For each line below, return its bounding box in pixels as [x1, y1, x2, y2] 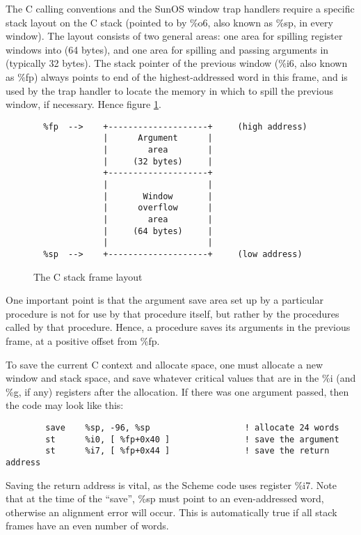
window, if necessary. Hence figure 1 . [6, 97, 161, 111]
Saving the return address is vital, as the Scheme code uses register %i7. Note [6, 477, 337, 492]
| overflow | [103, 203, 213, 213]
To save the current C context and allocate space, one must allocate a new [6, 357, 323, 371]
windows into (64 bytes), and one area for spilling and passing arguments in [6, 42, 329, 56]
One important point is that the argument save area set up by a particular [6, 293, 323, 307]
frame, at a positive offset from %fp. [6, 334, 160, 348]
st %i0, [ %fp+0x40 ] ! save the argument [45, 434, 339, 444]
